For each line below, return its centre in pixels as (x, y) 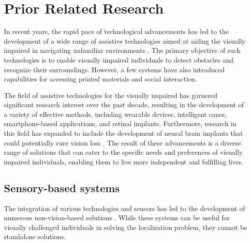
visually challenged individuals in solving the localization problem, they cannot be (125, 227)
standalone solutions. (35, 236)
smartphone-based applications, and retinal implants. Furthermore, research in (120, 123)
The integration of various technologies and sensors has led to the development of (125, 208)
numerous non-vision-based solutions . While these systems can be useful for (117, 218)
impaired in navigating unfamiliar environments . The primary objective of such (122, 50)
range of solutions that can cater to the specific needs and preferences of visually (123, 152)
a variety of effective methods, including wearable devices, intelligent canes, (115, 114)
